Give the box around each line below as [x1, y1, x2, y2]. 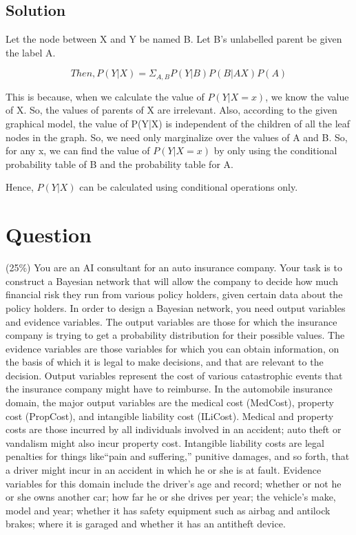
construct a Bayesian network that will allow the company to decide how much [6, 273, 338, 288]
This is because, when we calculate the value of [6, 89, 205, 103]
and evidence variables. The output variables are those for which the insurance [6, 314, 337, 328]
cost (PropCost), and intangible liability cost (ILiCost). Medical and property [6, 408, 334, 423]
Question [6, 220, 92, 249]
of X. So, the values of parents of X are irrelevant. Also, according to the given [6, 103, 337, 117]
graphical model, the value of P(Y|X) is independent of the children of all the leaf [6, 116, 350, 131]
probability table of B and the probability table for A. [6, 156, 233, 171]
